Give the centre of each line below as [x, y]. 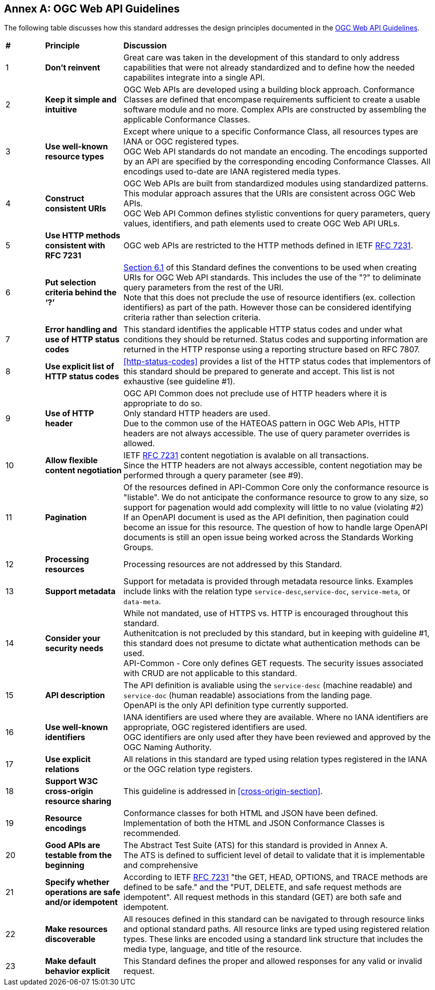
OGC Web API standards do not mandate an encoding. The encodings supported [275, 152]
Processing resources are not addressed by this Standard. [233, 564]
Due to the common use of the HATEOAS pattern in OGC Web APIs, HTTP [262, 424]
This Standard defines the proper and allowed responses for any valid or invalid [273, 961]
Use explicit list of [80, 367]
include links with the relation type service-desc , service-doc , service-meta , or [267, 591]
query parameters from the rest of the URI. [204, 288]
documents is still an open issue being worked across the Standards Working [268, 537]
